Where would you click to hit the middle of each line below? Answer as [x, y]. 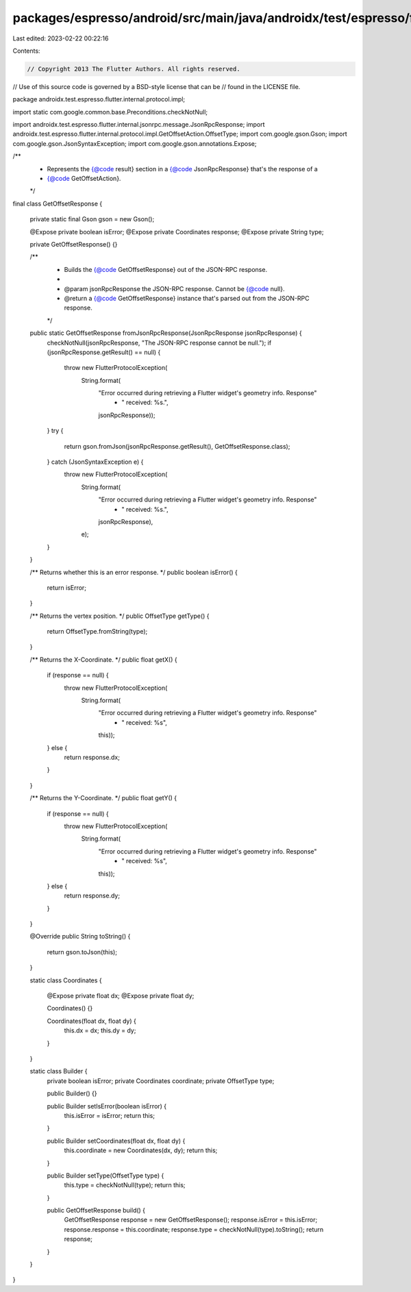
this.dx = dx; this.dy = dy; [100, 1030]
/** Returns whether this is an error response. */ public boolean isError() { [134, 572]
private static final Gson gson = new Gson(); [92, 219]
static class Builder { [59, 1071]
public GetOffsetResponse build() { [96, 1210]
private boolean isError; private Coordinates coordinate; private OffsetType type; [161, 1081]
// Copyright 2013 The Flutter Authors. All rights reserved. [134, 69]
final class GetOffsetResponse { [58, 203]
